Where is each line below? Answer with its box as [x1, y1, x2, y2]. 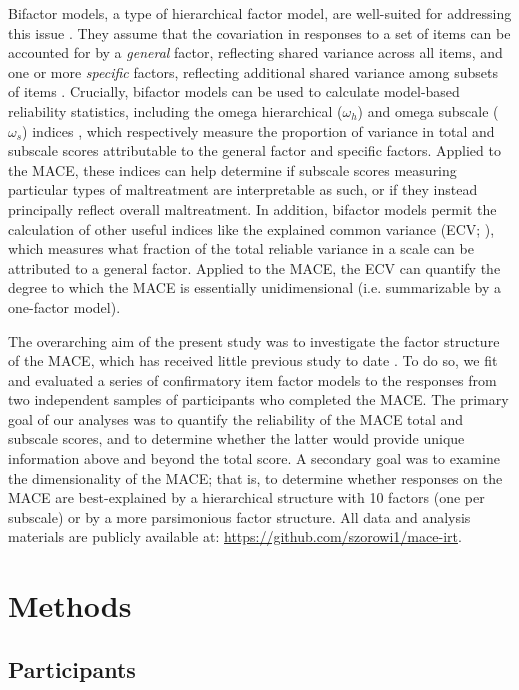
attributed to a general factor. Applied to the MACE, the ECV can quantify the [8, 257, 501, 278]
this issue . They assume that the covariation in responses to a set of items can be [8, 22, 511, 43]
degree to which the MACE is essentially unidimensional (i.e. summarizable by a [8, 277, 501, 298]
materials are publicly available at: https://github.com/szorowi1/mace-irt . [8, 526, 462, 547]
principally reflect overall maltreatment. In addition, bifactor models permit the [8, 198, 497, 219]
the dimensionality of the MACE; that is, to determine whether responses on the [8, 467, 503, 488]
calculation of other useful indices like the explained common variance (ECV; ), [8, 218, 495, 239]
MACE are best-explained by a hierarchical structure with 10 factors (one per [8, 487, 485, 508]
